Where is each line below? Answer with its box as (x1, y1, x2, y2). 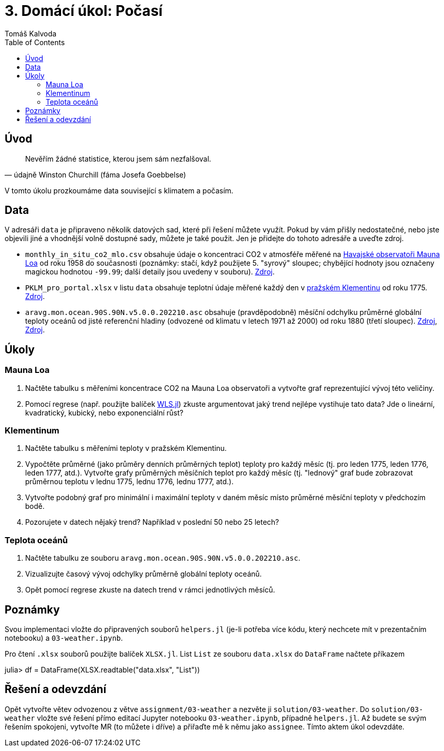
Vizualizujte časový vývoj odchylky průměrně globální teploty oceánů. (25, 569, 262, 579)
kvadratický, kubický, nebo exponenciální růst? (25, 408, 184, 417)
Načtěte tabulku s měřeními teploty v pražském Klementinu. (25, 444, 227, 453)
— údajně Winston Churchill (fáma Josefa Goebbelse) (5, 170, 186, 179)
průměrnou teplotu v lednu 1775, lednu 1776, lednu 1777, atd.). (25, 477, 234, 486)
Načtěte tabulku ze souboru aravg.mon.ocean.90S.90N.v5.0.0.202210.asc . (25, 554, 300, 563)
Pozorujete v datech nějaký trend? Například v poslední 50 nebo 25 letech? (25, 518, 279, 527)
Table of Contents (5, 37, 65, 47)
